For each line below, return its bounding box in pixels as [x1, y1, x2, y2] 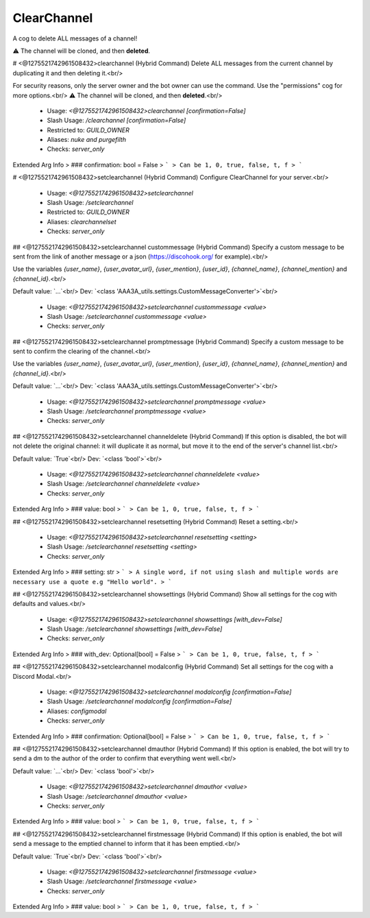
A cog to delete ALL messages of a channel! [12, 34, 138, 43]
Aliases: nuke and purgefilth [47, 136, 127, 144]
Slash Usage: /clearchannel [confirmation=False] [47, 117, 186, 125]
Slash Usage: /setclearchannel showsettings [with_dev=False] [47, 625, 223, 633]
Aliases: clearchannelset [47, 217, 116, 226]
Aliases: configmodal [47, 707, 107, 715]
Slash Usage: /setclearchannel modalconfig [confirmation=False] [47, 697, 232, 705]
